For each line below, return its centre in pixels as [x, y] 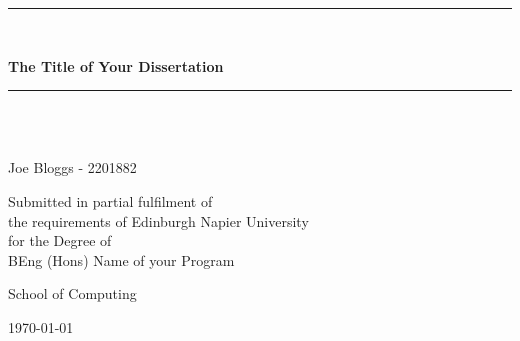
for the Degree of [60, 240]
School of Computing [72, 293]
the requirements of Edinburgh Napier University [158, 220]
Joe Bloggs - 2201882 [72, 167]
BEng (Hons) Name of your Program [121, 259]
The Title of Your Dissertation [116, 65]
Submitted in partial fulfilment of [110, 200]
